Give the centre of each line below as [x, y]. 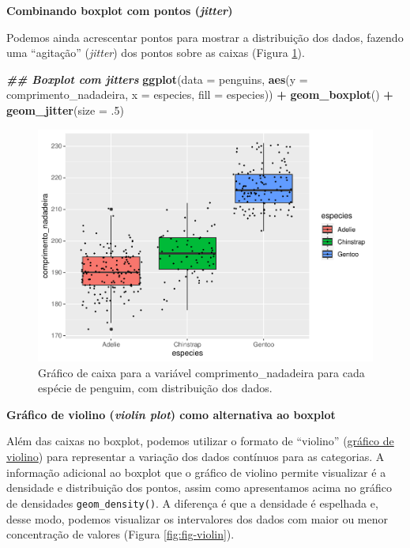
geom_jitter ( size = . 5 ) [65, 110]
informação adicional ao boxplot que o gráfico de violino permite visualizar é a [196, 472]
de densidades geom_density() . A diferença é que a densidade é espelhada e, [192, 503]
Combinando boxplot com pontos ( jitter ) [120, 10]
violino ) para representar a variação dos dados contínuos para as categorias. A [196, 457]
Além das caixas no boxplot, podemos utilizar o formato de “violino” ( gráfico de [200, 441]
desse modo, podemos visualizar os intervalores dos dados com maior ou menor [197, 518]
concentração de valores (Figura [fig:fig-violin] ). [120, 534]
